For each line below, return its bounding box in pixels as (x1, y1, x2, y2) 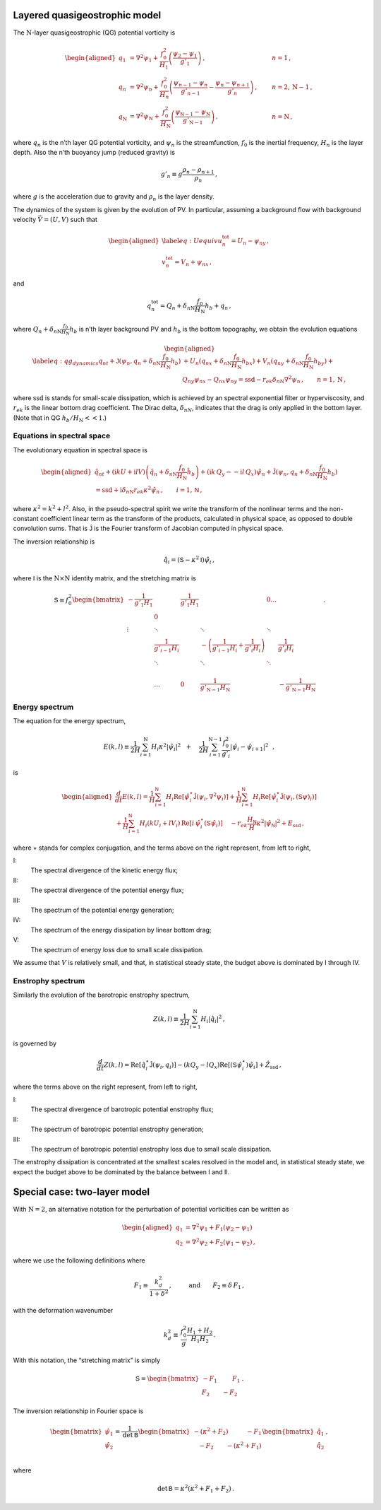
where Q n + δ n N (13, 324, 62, 335)
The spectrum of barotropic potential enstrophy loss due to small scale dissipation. (30, 1145, 272, 1153)
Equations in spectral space (13, 431, 111, 441)
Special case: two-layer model (13, 1186, 150, 1198)
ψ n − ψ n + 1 (215, 78, 250, 88)
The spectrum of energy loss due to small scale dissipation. (30, 945, 205, 954)
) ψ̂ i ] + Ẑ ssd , (246, 1060, 282, 1070)
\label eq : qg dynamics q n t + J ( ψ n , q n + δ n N (32, 357, 162, 367)
